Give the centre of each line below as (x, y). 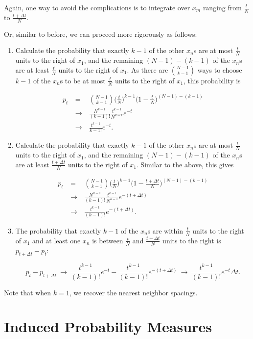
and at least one (57, 240)
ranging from (222, 7)
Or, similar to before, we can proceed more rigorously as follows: (101, 34)
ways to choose (220, 69)
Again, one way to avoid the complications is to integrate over (97, 7)
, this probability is (212, 80)
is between (108, 240)
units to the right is (192, 240)
